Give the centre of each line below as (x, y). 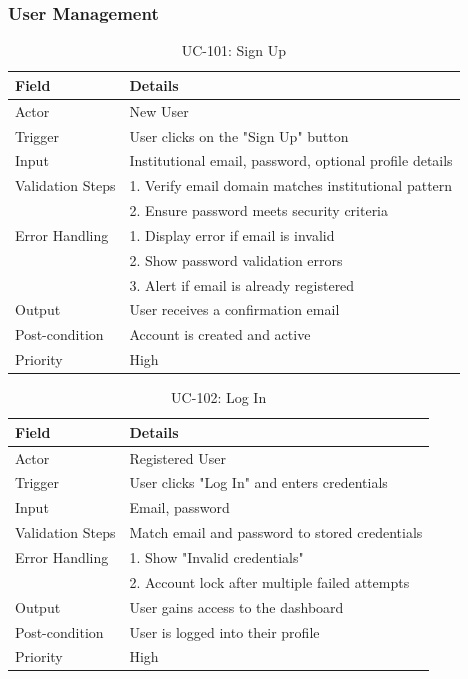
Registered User (177, 457)
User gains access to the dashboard (236, 606)
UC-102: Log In (219, 397)
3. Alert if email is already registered (242, 284)
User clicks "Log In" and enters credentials (258, 482)
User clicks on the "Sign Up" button (239, 135)
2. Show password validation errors (236, 259)
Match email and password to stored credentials (276, 532)
